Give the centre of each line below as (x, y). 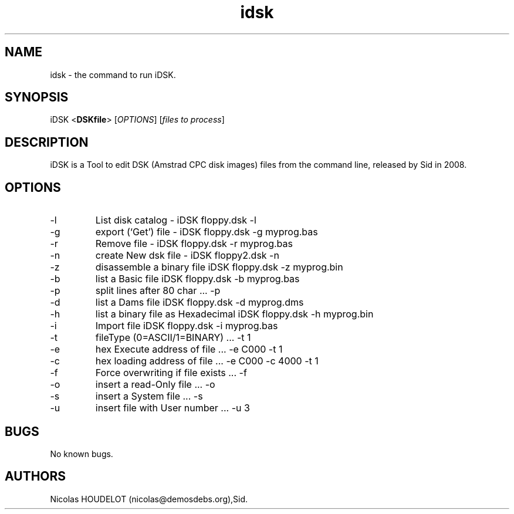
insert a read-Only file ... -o (155, 385)
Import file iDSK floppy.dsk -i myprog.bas (187, 326)
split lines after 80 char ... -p (158, 291)
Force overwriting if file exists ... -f (171, 373)
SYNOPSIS (37, 97)
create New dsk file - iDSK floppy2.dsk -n (187, 256)
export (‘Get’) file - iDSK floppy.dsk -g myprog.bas (207, 232)
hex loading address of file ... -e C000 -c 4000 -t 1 (207, 361)
